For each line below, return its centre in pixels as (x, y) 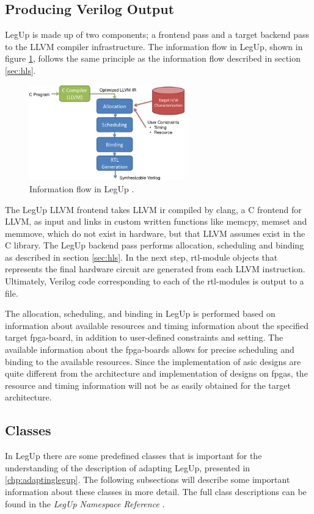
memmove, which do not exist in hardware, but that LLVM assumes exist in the (155, 233)
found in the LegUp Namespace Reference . (85, 503)
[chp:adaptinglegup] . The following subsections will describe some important (148, 480)
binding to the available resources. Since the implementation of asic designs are (153, 361)
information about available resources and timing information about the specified (157, 325)
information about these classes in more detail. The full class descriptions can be (156, 491)
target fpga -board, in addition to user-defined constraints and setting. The (144, 337)
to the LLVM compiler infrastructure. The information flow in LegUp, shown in (154, 46)
